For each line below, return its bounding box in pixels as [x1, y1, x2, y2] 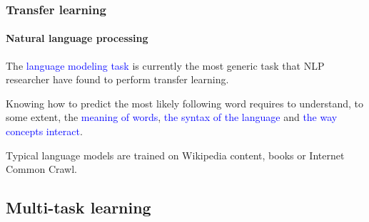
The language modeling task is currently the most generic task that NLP [6, 58, 325, 73]
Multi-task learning [6, 196, 151, 218]
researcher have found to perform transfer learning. [6, 72, 229, 87]
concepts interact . [6, 124, 83, 139]
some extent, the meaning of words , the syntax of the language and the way [6, 110, 338, 125]
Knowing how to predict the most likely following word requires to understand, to [6, 95, 363, 110]
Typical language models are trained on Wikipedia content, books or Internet [6, 147, 345, 162]
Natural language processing [6, 31, 148, 46]
